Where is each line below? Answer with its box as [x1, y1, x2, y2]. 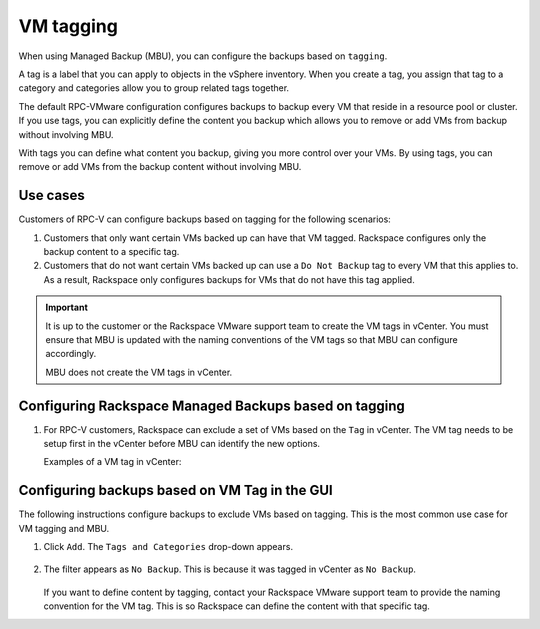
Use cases [18, 187, 85, 204]
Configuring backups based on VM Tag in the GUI [18, 482, 334, 499]
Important [45, 301, 89, 314]
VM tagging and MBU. [18, 522, 110, 534]
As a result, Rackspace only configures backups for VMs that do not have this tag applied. [43, 273, 415, 285]
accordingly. [45, 348, 97, 360]
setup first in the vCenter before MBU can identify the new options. [43, 438, 320, 449]
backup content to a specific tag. [43, 245, 180, 257]
